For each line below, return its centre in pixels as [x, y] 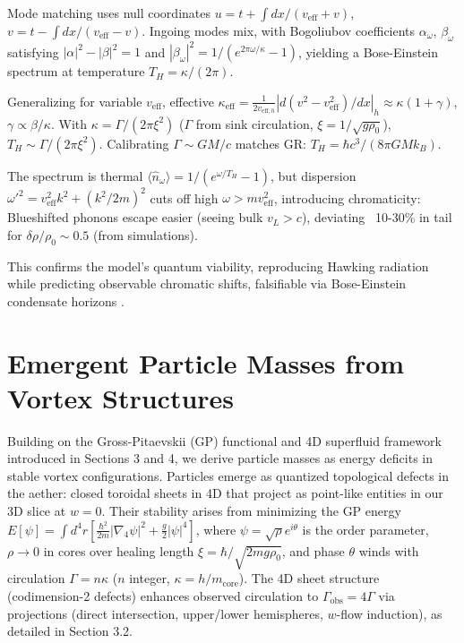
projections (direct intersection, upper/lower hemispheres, [165, 613]
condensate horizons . [66, 300]
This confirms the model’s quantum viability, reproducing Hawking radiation [218, 266]
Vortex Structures [121, 397]
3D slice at [37, 511]
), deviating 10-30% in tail [377, 217]
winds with [389, 550]
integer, [150, 578]
